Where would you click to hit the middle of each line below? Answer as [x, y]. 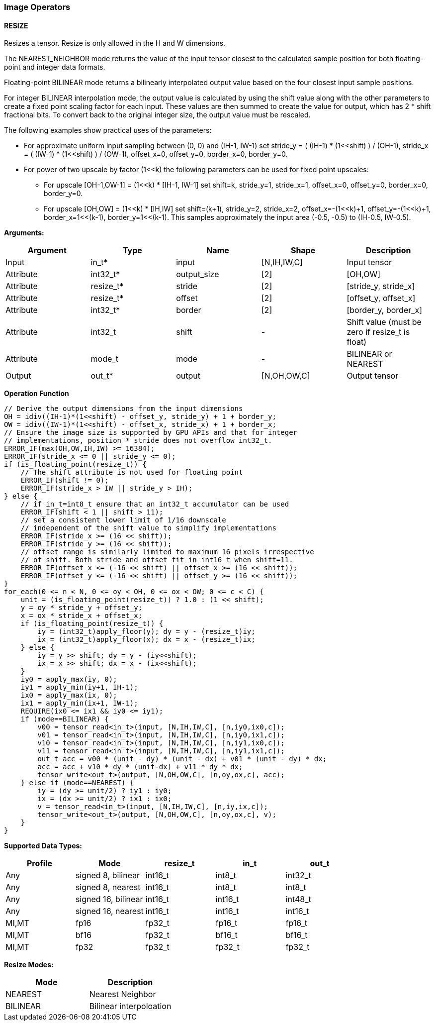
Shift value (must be [384, 322]
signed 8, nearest [108, 887]
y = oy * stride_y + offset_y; [82, 608]
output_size [198, 274]
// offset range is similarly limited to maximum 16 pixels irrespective [167, 552]
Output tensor [373, 376]
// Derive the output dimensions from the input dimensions [124, 409]
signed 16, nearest [109, 911]
